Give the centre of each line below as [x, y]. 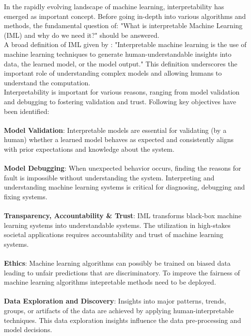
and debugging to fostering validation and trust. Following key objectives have [120, 101]
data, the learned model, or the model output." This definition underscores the [121, 63]
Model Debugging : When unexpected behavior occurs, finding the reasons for [123, 168]
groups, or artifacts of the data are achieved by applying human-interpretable [119, 310]
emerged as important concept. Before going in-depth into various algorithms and [125, 16]
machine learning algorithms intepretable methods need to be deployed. [110, 282]
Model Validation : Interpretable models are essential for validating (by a [115, 130]
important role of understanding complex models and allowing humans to [113, 73]
